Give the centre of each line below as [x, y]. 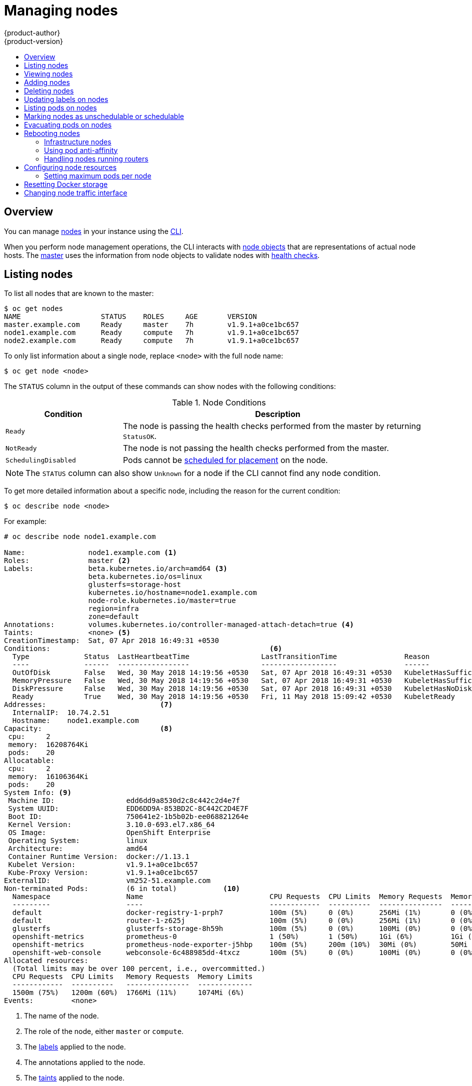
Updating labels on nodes [66, 99]
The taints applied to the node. [74, 1078]
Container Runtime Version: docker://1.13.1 [99, 857]
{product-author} [32, 32]
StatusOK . [140, 436]
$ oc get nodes [34, 309]
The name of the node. [61, 1016]
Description [278, 414]
